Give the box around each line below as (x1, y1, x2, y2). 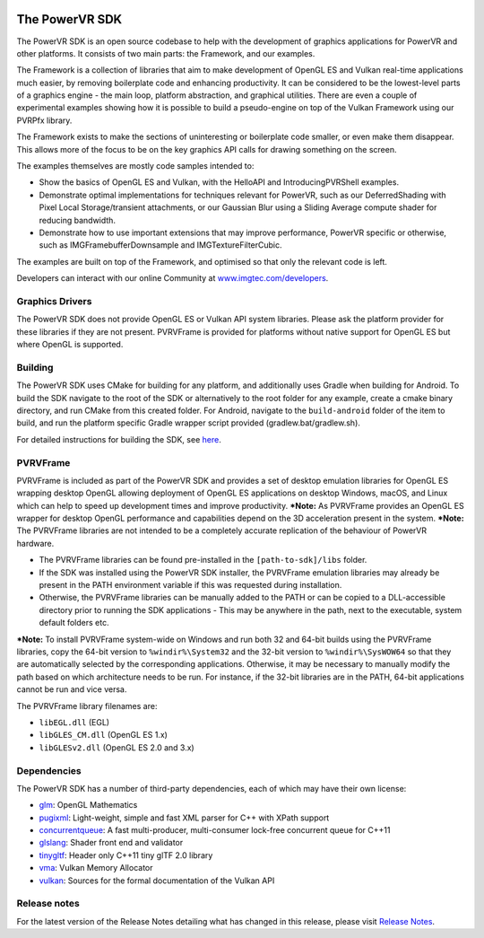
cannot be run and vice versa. (16, 684, 127, 695)
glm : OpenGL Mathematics (39, 800, 138, 811)
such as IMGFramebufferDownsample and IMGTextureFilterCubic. (39, 240, 282, 250)
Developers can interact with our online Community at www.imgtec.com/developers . (16, 273, 329, 284)
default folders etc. (39, 618, 109, 628)
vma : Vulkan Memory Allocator (39, 863, 153, 873)
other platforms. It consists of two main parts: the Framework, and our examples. (16, 48, 315, 58)
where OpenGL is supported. (16, 339, 124, 350)
